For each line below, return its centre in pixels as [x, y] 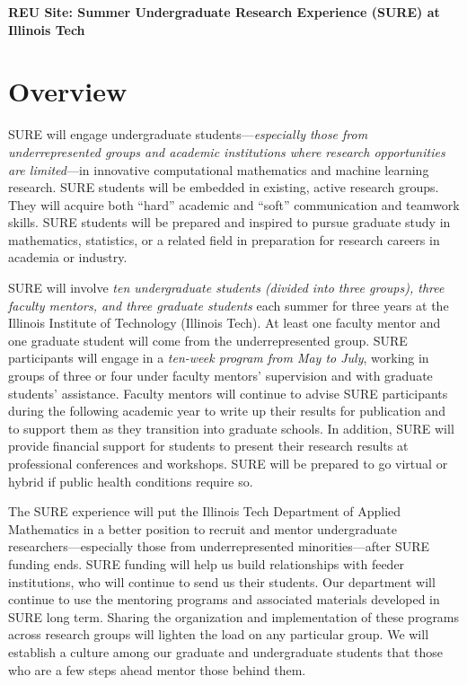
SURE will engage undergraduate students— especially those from [188, 134]
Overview [68, 91]
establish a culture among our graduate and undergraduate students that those [226, 651]
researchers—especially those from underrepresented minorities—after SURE [219, 546]
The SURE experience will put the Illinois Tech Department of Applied [205, 511]
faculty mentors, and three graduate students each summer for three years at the [229, 305]
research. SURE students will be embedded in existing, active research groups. [224, 187]
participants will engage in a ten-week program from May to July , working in [219, 358]
